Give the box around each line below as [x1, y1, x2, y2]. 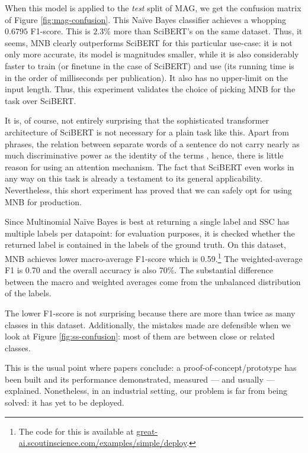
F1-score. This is [30, 25, 91, 37]
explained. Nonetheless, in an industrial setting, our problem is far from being [5, 384, 288, 397]
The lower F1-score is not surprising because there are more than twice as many [5, 306, 296, 319]
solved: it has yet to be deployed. [5, 396, 124, 409]
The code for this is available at [18, 425, 134, 437]
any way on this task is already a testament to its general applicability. [5, 172, 262, 185]
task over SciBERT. [5, 94, 76, 106]
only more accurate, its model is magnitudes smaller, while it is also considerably [5, 48, 299, 60]
